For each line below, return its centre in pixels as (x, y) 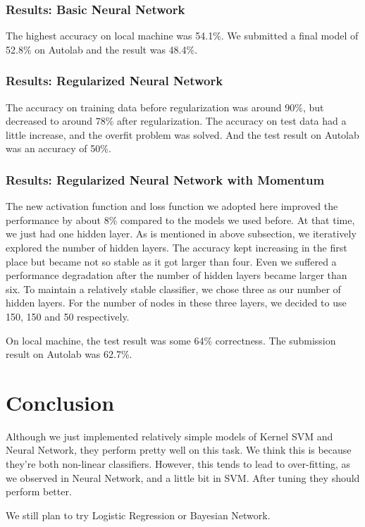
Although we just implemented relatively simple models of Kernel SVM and (169, 436)
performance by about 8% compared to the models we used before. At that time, (180, 219)
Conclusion (60, 402)
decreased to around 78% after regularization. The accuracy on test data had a (176, 121)
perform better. (39, 491)
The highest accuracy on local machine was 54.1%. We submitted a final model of (182, 36)
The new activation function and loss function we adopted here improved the (172, 206)
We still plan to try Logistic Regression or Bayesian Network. (138, 515)
